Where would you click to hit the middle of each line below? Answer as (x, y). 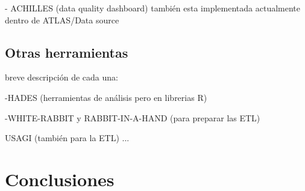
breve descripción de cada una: (61, 77)
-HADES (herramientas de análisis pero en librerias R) (106, 97)
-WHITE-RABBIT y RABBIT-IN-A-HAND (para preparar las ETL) (133, 117)
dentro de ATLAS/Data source (62, 20)
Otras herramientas (67, 52)
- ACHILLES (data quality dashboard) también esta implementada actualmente (152, 8)
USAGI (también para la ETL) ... (67, 138)
